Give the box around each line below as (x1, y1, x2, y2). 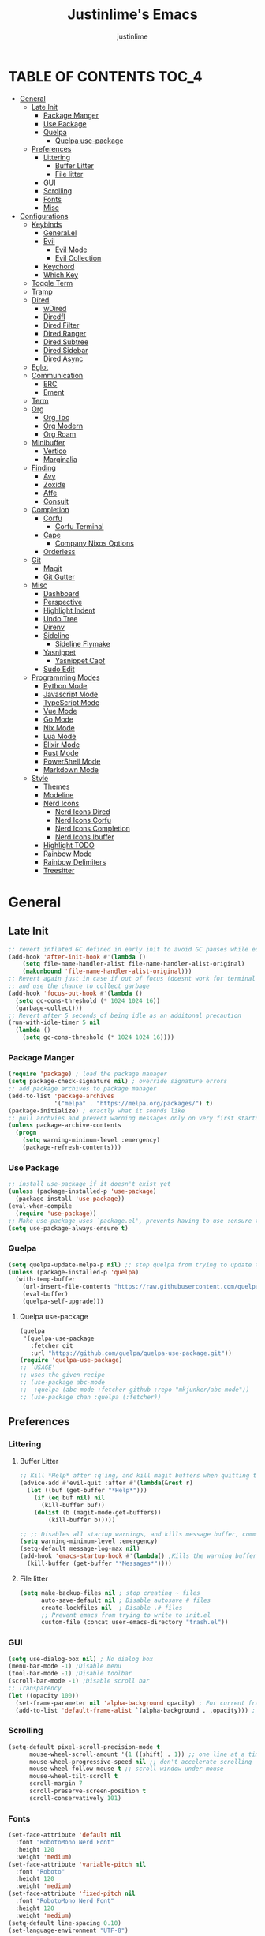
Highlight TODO (43, 840, 95, 850)
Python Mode (43, 681, 88, 690)
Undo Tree (43, 613, 78, 623)
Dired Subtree (43, 337, 89, 347)
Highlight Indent (43, 606, 95, 615)
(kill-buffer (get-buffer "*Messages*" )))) (27, 1559, 172, 1568)
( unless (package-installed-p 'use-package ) (8, 1187, 157, 1195)
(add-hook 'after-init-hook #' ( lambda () (8, 953, 147, 961)
